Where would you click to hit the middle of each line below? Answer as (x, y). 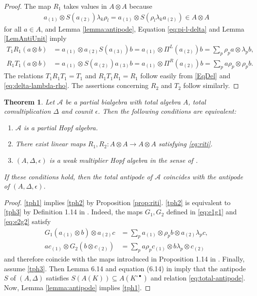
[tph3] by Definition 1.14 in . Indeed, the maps (73, 212)
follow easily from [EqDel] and (185, 76)
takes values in (85, 6)
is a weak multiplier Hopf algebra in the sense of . (124, 160)
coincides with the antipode (203, 176)
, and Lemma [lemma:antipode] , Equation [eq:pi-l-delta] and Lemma (142, 28)
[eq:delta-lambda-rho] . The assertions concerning (76, 85)
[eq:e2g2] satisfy (28, 221)
